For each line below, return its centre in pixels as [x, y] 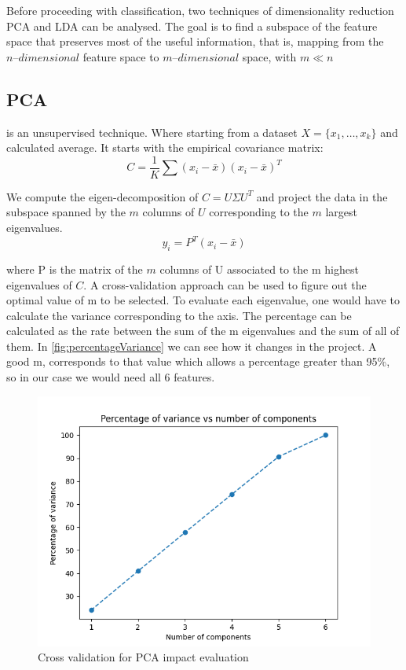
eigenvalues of [39, 284]
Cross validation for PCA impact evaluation [143, 657]
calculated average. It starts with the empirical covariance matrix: [165, 147]
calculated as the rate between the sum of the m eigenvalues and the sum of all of [203, 331]
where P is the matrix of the [75, 269]
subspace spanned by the [66, 212]
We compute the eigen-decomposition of [102, 196]
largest [341, 212]
